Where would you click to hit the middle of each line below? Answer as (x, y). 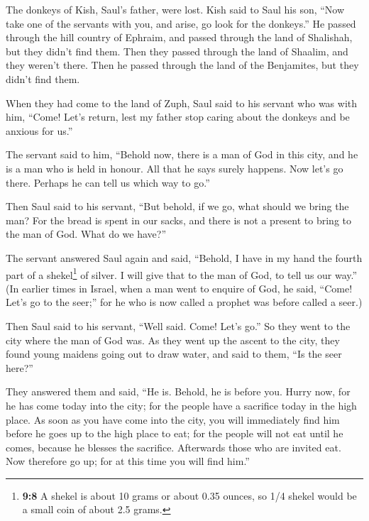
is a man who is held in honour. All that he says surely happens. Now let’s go (175, 168)
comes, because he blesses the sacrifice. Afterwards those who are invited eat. (174, 447)
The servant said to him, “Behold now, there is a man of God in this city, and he (182, 154)
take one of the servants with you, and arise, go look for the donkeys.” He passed (181, 23)
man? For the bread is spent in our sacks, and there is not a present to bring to (178, 220)
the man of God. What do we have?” (86, 234)
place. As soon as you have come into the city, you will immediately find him (173, 419)
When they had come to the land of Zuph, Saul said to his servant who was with (182, 103)
